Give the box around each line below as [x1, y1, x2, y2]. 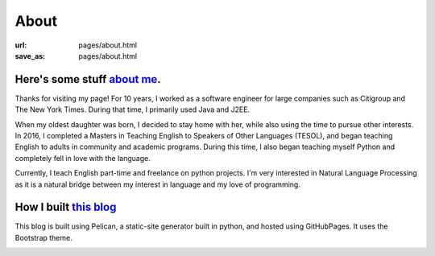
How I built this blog [14, 200, 117, 214]
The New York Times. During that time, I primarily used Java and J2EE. [14, 105, 250, 114]
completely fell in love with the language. [14, 153, 151, 163]
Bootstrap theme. [14, 233, 72, 242]
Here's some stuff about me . [14, 72, 161, 86]
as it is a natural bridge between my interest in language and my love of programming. [14, 180, 301, 189]
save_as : [14, 51, 46, 60]
